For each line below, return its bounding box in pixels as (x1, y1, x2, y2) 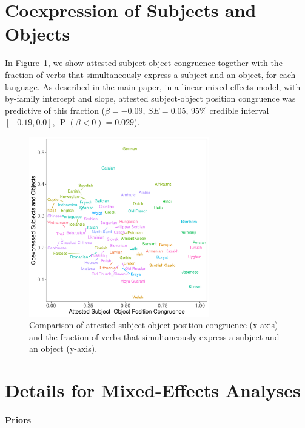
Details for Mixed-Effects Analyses (5, 378, 301, 403)
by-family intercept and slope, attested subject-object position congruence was (5, 92, 296, 105)
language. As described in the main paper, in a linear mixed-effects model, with (5, 80, 301, 93)
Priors (5, 413, 32, 426)
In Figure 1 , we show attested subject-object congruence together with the (5, 56, 283, 69)
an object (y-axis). (29, 342, 98, 355)
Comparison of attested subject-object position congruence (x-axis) (29, 318, 278, 331)
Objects (5, 21, 70, 46)
